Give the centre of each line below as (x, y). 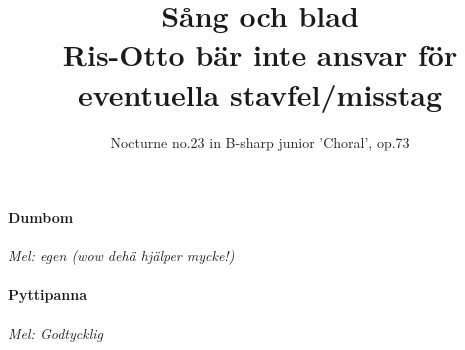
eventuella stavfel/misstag (260, 93)
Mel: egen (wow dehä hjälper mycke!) (121, 255)
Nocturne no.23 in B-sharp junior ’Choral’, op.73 (260, 141)
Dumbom (41, 217)
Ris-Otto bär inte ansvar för (260, 54)
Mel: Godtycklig (55, 332)
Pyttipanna (47, 294)
